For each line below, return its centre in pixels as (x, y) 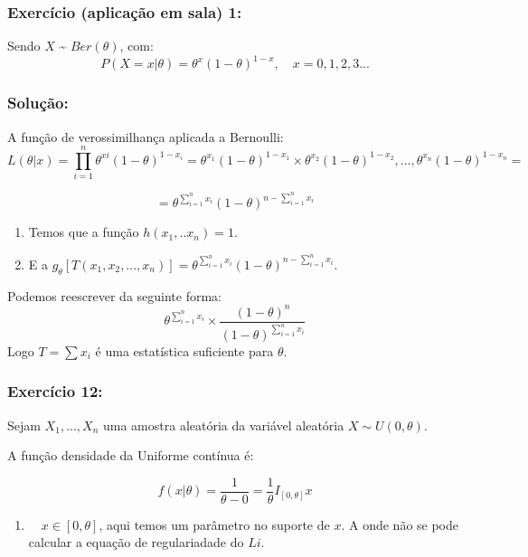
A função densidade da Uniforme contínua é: (131, 455)
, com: (137, 46)
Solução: (38, 103)
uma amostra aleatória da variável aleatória (224, 425)
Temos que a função (84, 232)
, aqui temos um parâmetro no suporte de (214, 524)
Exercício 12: (55, 391)
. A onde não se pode (400, 524)
